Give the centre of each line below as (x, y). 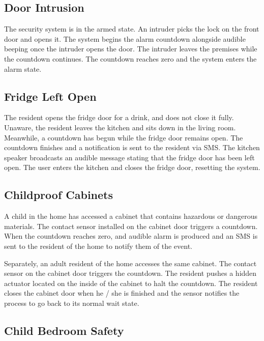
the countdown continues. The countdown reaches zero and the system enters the (130, 58)
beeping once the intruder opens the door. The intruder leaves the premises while (131, 49)
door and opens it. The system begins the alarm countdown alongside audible (125, 38)
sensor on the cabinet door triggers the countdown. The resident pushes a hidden (130, 273)
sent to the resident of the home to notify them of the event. (98, 246)
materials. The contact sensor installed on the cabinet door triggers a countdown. (131, 226)
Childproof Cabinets (59, 195)
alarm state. (23, 68)
